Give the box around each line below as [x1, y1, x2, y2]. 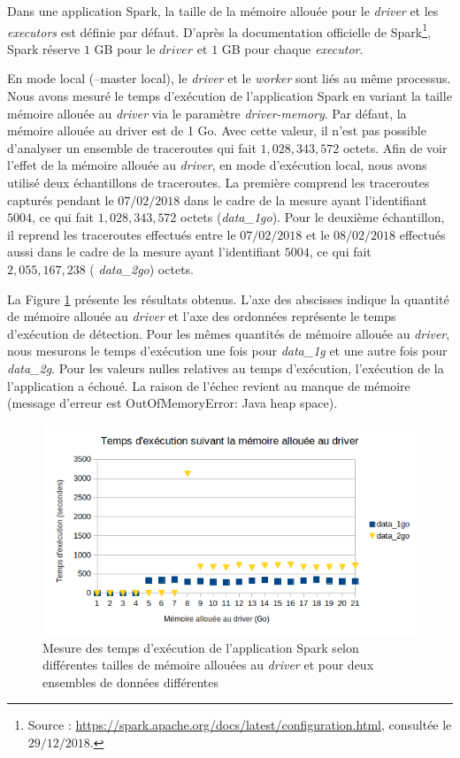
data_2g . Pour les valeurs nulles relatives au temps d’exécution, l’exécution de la [7, 358, 444, 377]
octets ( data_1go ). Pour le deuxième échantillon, [180, 208, 445, 226]
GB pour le [94, 39, 156, 57]
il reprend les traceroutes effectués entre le [7, 225, 236, 243]
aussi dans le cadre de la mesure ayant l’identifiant [7, 242, 281, 261]
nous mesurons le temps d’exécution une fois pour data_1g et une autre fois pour [7, 341, 448, 360]
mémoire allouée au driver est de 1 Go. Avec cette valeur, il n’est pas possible [7, 121, 426, 140]
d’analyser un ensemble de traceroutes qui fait [7, 138, 257, 157]
